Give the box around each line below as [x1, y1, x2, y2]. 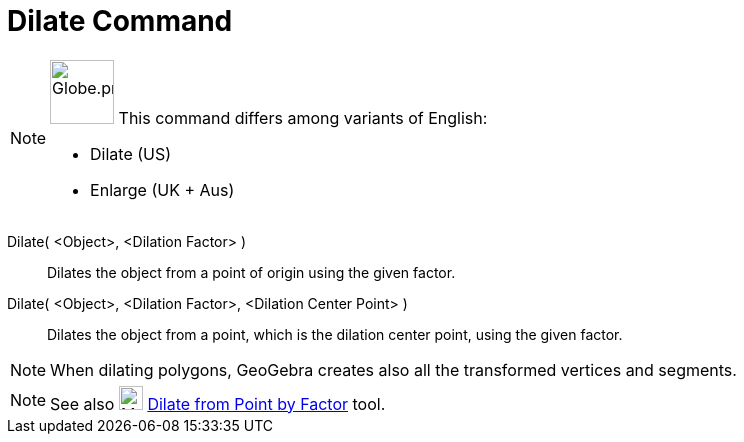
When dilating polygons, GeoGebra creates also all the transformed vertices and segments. [50, 359, 737, 380]
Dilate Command [7, 4, 233, 38]
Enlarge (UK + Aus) [90, 179, 235, 200]
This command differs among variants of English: [118, 107, 488, 128]
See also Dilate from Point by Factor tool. [50, 393, 386, 414]
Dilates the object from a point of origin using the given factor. [47, 263, 456, 281]
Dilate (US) [90, 143, 172, 164]
